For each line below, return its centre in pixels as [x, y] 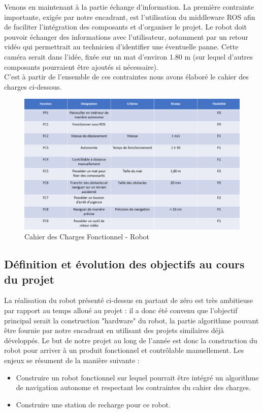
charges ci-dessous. [33, 86]
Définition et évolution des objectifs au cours [124, 264]
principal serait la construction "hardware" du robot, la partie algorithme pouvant [131, 320]
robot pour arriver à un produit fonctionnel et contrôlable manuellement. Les [124, 350]
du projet [29, 279]
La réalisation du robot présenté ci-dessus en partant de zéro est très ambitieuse [129, 300]
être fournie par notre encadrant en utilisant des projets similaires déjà [114, 330]
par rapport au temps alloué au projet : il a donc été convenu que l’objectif [121, 310]
